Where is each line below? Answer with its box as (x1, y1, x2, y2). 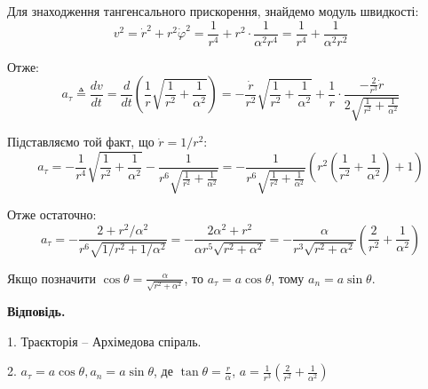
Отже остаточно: (7, 205, 97, 224)
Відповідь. (7, 302, 66, 321)
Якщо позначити (7, 268, 96, 287)
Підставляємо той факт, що (7, 132, 155, 151)
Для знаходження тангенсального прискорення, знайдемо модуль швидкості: (7, 2, 419, 20)
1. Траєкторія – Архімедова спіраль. (7, 331, 202, 350)
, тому (271, 268, 305, 287)
